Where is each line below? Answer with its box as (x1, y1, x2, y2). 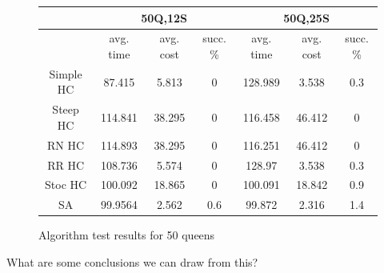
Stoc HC (45, 176, 87, 193)
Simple (49, 65, 82, 82)
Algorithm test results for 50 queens (38, 227, 215, 243)
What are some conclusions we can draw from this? (6, 253, 258, 270)
